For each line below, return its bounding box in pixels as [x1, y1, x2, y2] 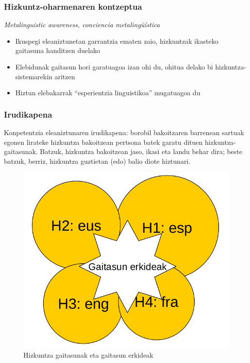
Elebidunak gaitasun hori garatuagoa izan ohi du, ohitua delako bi [15, 62, 213, 71]
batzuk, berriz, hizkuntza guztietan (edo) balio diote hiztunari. [4, 156, 191, 166]
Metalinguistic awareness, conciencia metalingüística [4, 19, 160, 30]
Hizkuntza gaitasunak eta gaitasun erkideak [23, 350, 153, 360]
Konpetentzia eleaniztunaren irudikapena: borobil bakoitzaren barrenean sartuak [4, 127, 244, 137]
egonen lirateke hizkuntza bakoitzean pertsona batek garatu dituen [4, 137, 203, 147]
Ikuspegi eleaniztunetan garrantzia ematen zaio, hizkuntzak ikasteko [15, 35, 218, 46]
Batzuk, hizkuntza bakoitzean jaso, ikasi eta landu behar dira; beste [40, 146, 243, 156]
